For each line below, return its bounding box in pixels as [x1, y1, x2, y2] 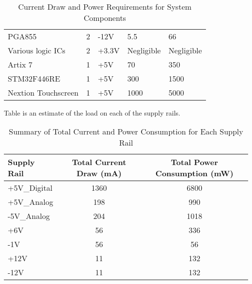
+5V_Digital [8, 182, 53, 193]
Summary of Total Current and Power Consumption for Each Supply [9, 125, 243, 137]
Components [83, 12, 126, 23]
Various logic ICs [8, 45, 65, 56]
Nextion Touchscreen [8, 87, 79, 98]
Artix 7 [8, 59, 32, 70]
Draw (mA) [76, 167, 122, 179]
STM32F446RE [8, 73, 61, 84]
